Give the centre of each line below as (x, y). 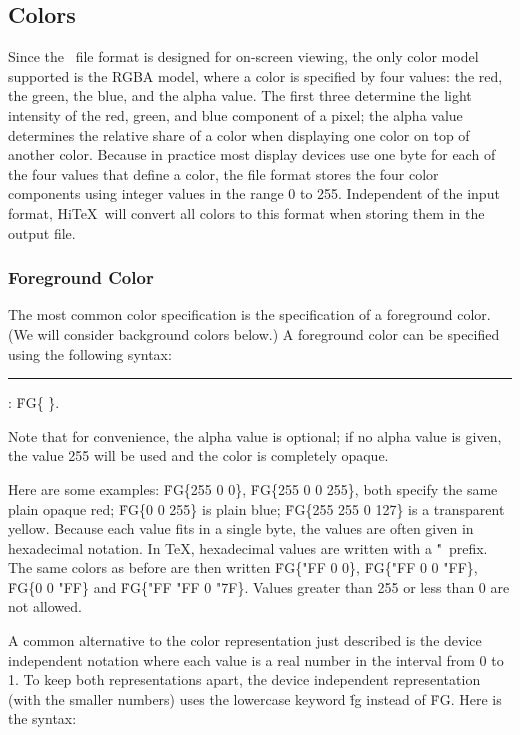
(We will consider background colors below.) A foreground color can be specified (254, 333)
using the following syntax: (90, 353)
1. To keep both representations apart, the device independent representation (244, 679)
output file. (42, 232)
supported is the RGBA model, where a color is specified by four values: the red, (255, 75)
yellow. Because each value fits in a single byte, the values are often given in (241, 528)
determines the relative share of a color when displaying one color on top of (239, 134)
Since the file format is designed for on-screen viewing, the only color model (243, 56)
